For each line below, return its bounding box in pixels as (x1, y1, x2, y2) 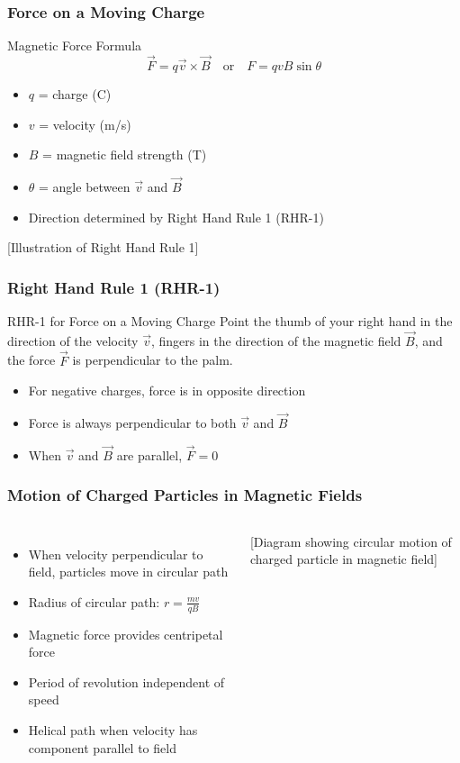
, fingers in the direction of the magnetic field (150, 331, 401, 350)
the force (7, 350, 56, 369)
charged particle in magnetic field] (249, 550, 438, 568)
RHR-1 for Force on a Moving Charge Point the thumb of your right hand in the (7, 312, 453, 331)
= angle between (39, 177, 131, 196)
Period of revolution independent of (28, 672, 225, 691)
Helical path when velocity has (28, 721, 198, 740)
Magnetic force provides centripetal (28, 624, 223, 643)
